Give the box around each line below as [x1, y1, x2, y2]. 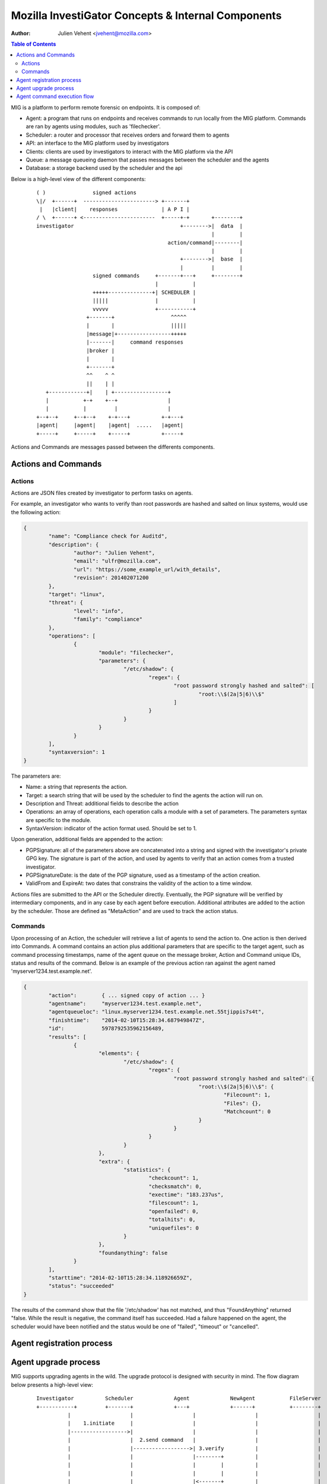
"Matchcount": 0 [223, 1108, 271, 1115]
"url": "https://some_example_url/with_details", [73, 566, 221, 573]
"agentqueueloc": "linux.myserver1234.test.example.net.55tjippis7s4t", [48, 1009, 265, 1015]
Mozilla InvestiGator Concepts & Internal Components [11, 9, 282, 22]
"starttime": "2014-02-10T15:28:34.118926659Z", [48, 1274, 193, 1281]
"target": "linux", [48, 591, 105, 598]
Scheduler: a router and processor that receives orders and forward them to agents [26, 131, 230, 138]
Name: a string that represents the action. [26, 784, 128, 791]
